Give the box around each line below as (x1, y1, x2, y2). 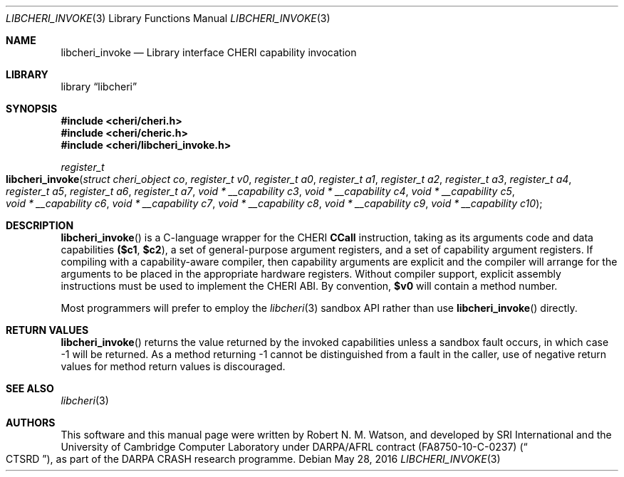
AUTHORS (6, 416, 56, 429)
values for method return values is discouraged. (61, 360, 286, 372)
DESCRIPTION (6, 219, 74, 231)
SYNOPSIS (6, 103, 58, 115)
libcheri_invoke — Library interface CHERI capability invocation (61, 46, 357, 58)
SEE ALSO (6, 382, 54, 394)
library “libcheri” (61, 80, 137, 93)
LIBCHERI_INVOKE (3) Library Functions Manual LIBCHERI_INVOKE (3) (6, 12, 331, 24)
